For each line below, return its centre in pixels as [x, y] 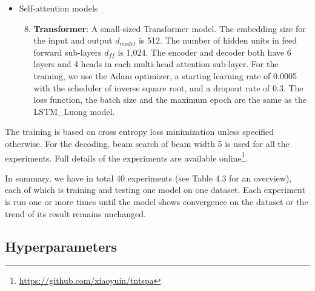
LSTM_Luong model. [74, 111]
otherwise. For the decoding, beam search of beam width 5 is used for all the [147, 143]
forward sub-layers [68, 52]
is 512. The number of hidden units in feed [218, 40]
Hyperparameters [61, 246]
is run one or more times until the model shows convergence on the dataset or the [157, 201]
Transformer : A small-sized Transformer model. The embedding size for [170, 28]
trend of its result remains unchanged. [75, 213]
